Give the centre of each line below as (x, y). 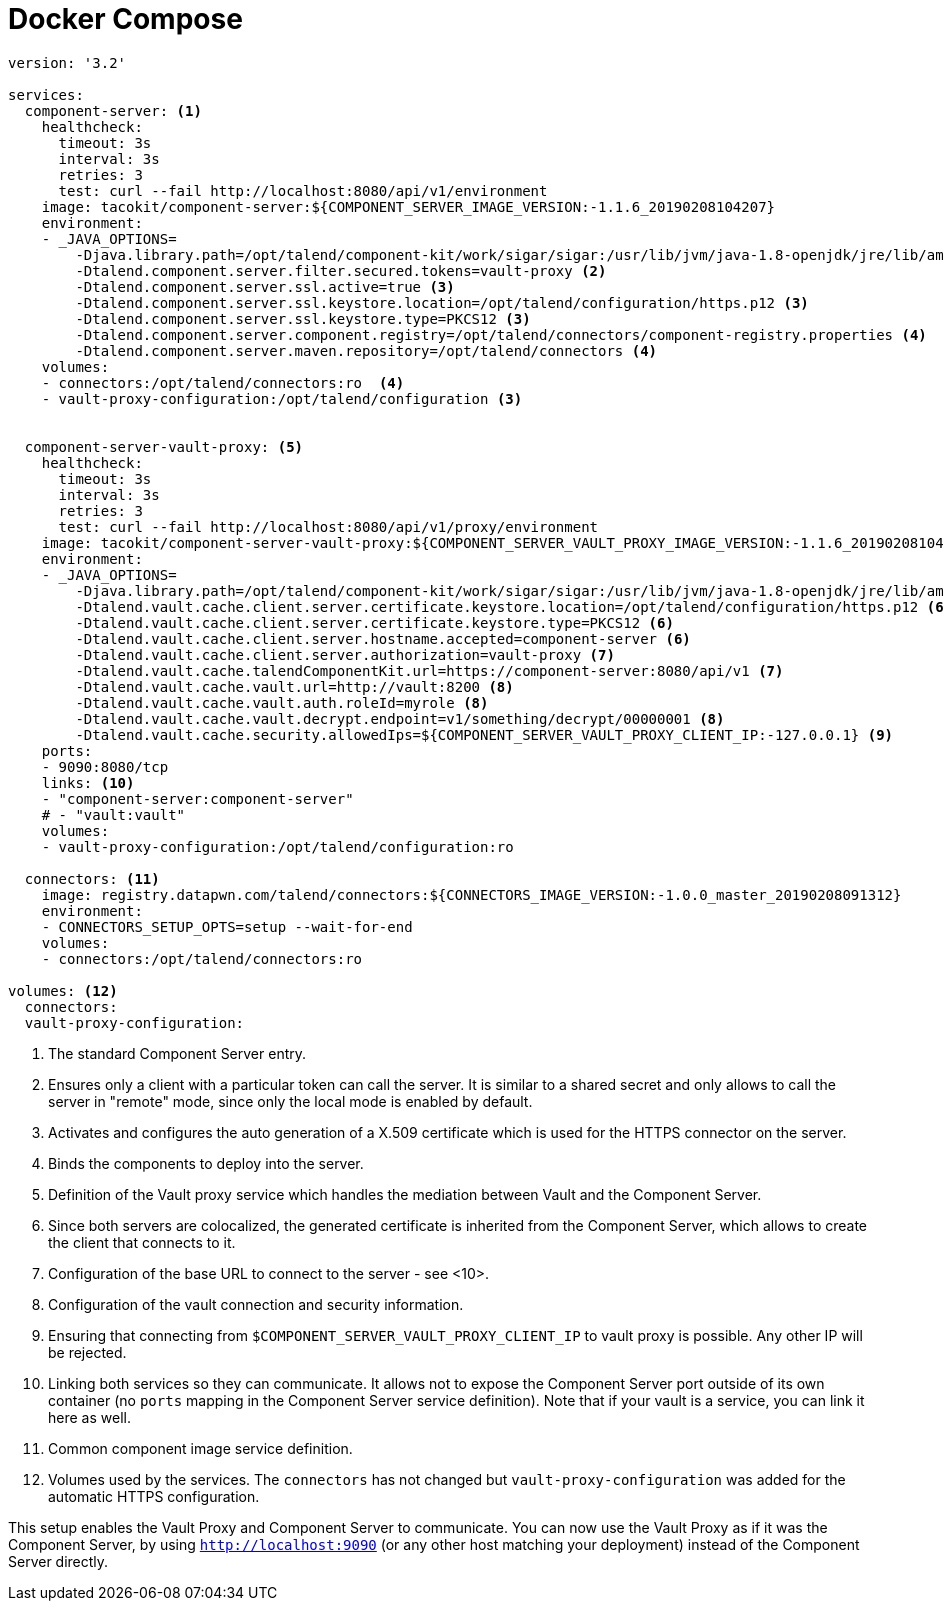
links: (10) (88, 782)
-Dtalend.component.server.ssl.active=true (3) (265, 286)
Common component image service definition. (200, 1448)
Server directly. (58, 1561)
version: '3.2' (67, 62)
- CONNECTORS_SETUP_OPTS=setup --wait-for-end (227, 926)
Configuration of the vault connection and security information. (256, 1304)
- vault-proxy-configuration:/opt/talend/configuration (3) (282, 398)
